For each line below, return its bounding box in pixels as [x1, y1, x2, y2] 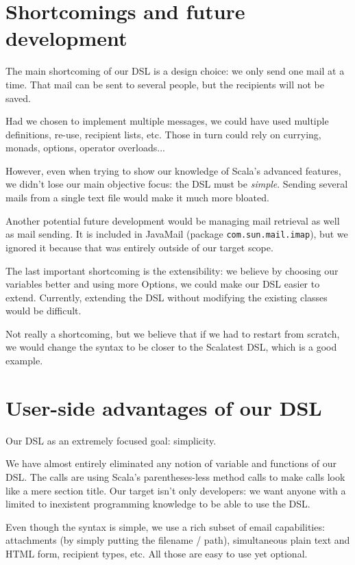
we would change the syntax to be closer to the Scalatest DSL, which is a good [5, 340, 337, 354]
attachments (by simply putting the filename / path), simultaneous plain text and [5, 533, 350, 547]
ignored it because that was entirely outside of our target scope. [5, 240, 273, 254]
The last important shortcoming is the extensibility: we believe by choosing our [5, 263, 339, 277]
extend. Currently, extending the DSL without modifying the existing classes [5, 290, 328, 304]
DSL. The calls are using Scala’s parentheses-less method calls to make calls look [5, 469, 345, 484]
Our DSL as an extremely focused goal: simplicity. [5, 433, 217, 447]
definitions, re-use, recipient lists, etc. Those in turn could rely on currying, [5, 127, 321, 141]
